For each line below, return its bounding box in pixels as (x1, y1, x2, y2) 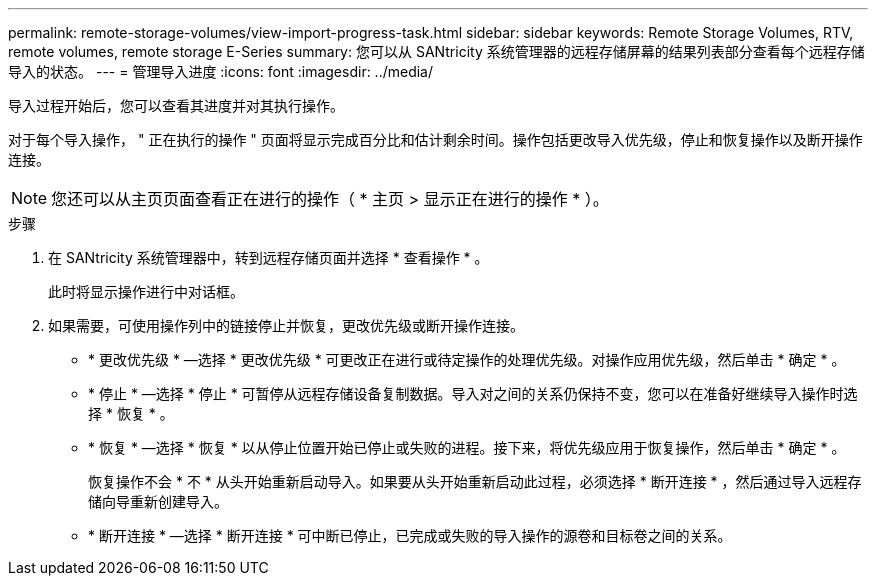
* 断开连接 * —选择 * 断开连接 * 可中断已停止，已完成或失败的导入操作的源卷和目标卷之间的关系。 (88, 527, 732, 544)
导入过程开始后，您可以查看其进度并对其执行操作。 (8, 97, 344, 114)
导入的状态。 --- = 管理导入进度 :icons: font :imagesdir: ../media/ (8, 63, 434, 80)
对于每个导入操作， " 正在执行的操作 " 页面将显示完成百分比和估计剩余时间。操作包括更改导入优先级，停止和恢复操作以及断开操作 (8, 131, 863, 148)
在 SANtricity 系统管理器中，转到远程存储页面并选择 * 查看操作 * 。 (48, 249, 489, 266)
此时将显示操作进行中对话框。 (48, 283, 244, 300)
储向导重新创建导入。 (88, 493, 228, 510)
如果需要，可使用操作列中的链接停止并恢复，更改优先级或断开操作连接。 (48, 317, 524, 334)
